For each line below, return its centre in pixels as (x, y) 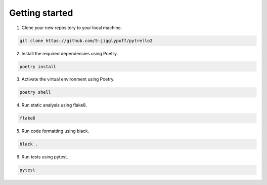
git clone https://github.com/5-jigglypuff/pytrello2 (86, 40)
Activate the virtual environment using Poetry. (68, 79)
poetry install (38, 66)
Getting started (41, 13)
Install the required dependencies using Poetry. (70, 53)
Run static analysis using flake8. (54, 105)
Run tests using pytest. (45, 157)
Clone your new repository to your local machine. (72, 28)
